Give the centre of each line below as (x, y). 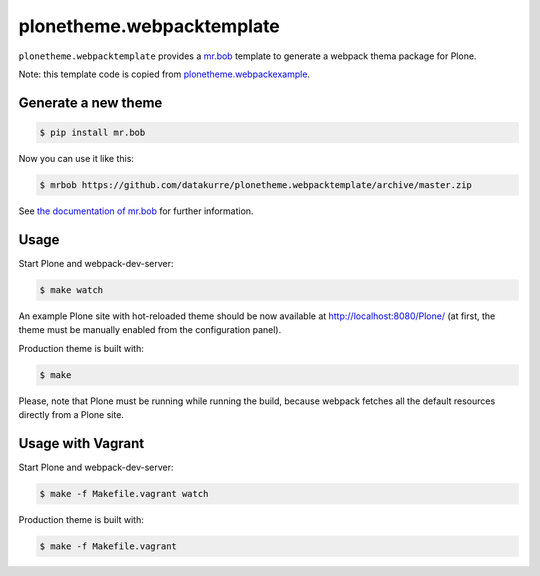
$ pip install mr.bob (92, 132)
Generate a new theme (90, 102)
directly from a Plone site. (71, 414)
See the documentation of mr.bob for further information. (136, 211)
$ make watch (71, 289)
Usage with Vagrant (81, 443)
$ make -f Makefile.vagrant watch (124, 493)
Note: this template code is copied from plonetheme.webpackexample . (164, 74)
